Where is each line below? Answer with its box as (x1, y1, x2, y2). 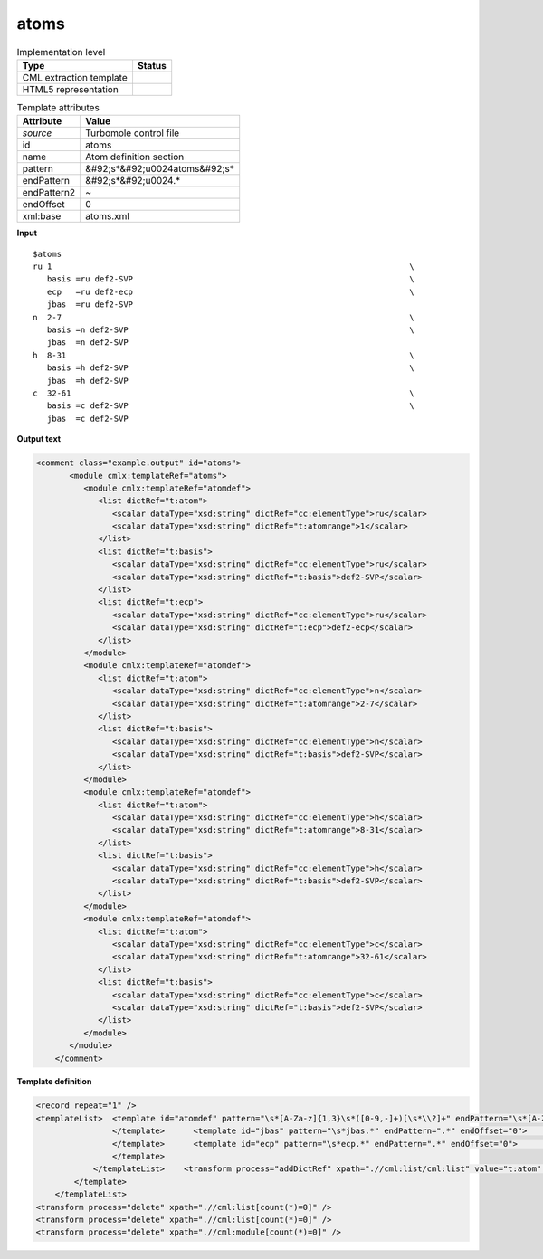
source (22, 127, 52, 139)
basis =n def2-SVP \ (46, 325, 415, 335)
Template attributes (16, 101, 100, 114)
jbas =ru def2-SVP (46, 300, 134, 310)
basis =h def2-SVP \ (46, 363, 415, 373)
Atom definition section (85, 150, 185, 163)
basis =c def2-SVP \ (46, 401, 415, 411)
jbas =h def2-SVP (46, 376, 129, 386)
